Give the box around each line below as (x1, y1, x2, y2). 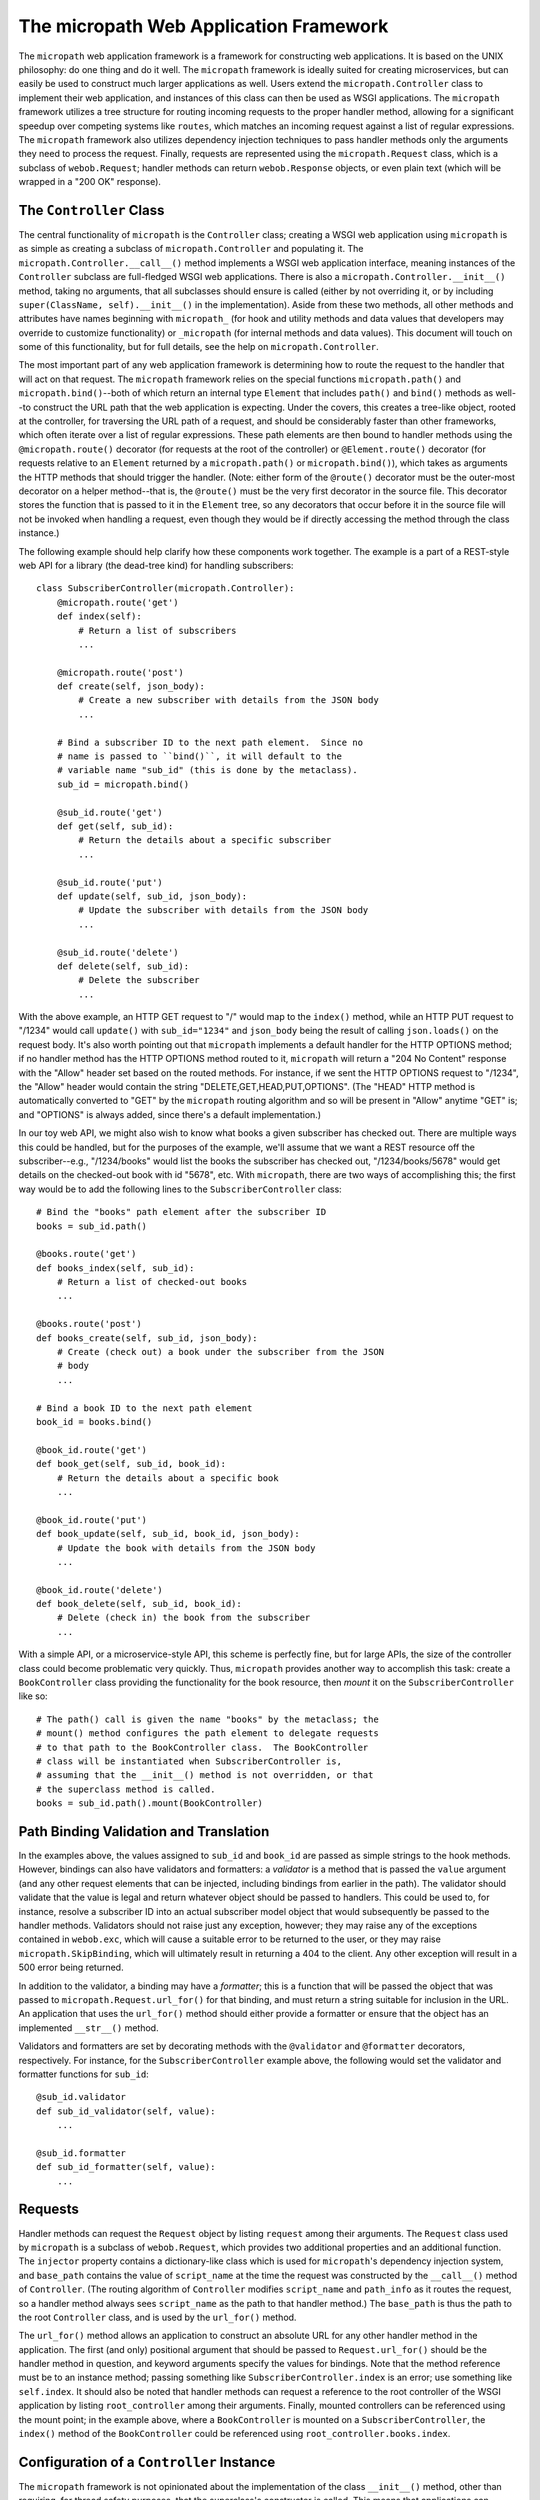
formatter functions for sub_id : (18, 2068, 149, 2080)
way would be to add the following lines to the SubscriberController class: (18, 1183, 342, 1195)
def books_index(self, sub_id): (36, 1262, 195, 1274)
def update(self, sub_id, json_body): (56, 890, 248, 902)
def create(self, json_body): (56, 681, 205, 692)
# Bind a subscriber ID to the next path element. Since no (56, 736, 364, 748)
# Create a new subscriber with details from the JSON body (78, 695, 379, 706)
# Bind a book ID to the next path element (36, 1402, 253, 1414)
